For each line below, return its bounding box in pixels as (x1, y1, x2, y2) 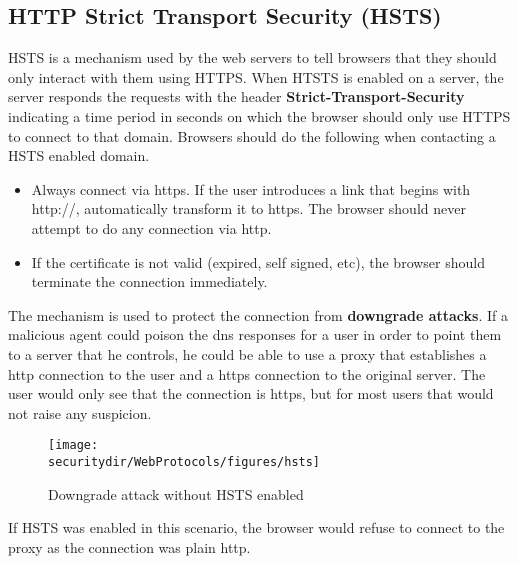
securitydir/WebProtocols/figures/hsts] (48, 454, 321, 469)
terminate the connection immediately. (31, 271, 268, 292)
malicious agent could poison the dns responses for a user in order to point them (8, 324, 502, 345)
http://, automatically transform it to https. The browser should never (31, 198, 466, 219)
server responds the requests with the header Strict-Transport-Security (8, 86, 465, 107)
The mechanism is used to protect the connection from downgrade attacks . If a (8, 304, 508, 325)
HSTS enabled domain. (8, 145, 150, 166)
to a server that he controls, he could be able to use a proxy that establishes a (8, 343, 487, 364)
